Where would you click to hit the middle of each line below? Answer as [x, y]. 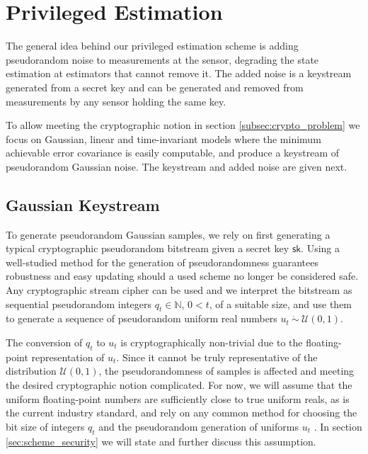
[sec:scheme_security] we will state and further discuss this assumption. [161, 441]
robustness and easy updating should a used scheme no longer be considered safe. [182, 276]
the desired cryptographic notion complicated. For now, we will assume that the [179, 385]
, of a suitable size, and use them [281, 303]
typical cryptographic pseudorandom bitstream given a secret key [148, 248]
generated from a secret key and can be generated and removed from [155, 87]
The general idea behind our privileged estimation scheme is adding [152, 46]
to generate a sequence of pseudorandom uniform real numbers [142, 318]
